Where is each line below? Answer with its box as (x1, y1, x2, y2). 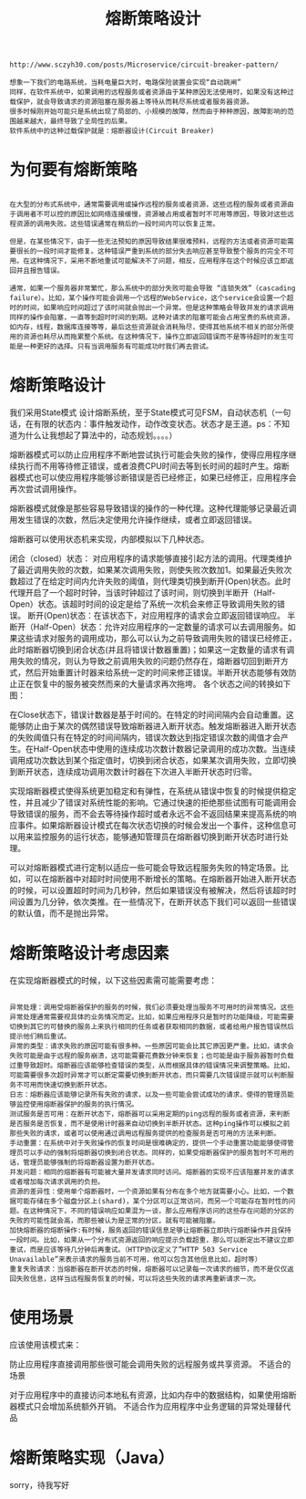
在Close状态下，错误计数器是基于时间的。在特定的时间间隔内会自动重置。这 (9, 709, 294, 721)
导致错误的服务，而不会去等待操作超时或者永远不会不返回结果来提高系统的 (9, 808, 289, 819)
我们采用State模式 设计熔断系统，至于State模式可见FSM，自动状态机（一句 (9, 407, 291, 418)
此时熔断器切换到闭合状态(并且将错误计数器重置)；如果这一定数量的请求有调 (9, 644, 295, 655)
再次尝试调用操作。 (9, 484, 82, 494)
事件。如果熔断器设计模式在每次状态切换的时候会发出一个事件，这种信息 (16, 820, 289, 831)
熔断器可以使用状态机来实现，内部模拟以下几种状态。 (9, 534, 209, 545)
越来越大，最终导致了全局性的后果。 (15, 117, 132, 126)
